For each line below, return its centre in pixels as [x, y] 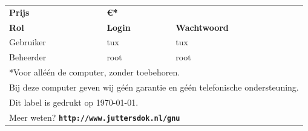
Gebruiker [28, 42]
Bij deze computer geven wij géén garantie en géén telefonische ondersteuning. [154, 87]
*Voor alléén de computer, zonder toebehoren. [95, 72]
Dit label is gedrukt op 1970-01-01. [74, 102]
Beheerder [28, 57]
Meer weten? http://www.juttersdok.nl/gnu [95, 117]
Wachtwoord [202, 27]
